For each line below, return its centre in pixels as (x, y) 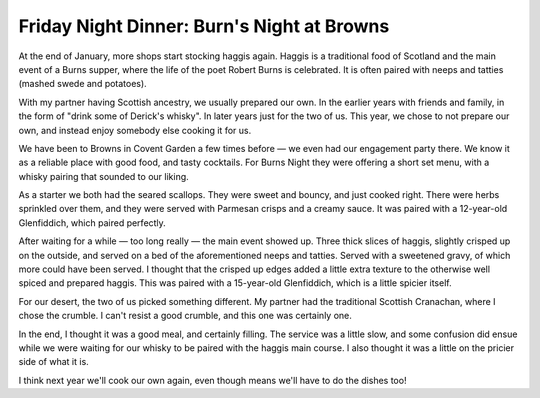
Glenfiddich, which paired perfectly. (92, 222)
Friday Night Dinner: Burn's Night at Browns (204, 26)
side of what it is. (53, 362)
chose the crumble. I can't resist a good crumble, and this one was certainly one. (185, 316)
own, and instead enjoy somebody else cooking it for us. (135, 130)
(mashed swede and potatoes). (82, 84)
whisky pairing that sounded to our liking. (103, 176)
